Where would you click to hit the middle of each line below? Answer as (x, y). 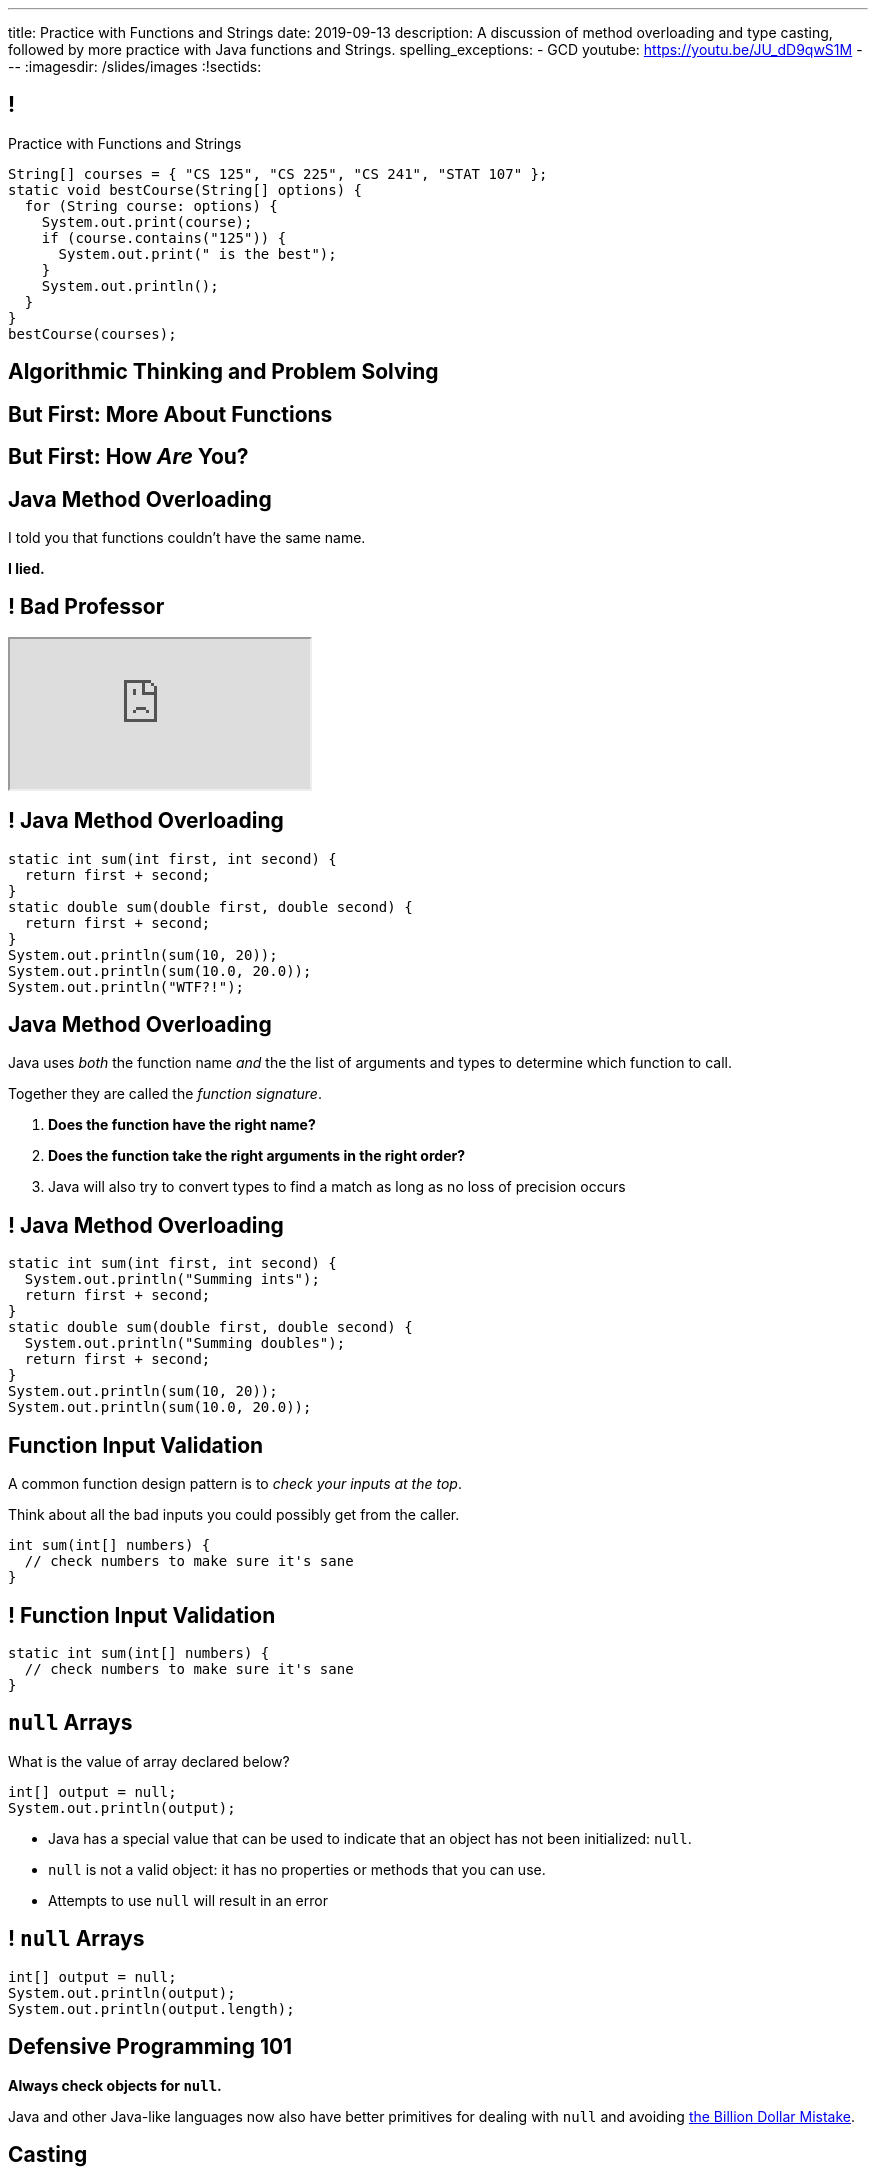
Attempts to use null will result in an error (188, 1900)
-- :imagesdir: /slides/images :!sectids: (135, 66)
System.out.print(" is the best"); (197, 253)
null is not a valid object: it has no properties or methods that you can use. (297, 1869)
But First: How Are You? (128, 457)
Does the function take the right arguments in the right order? (257, 1156)
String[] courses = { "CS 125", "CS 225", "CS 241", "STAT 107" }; (278, 173)
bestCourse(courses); (92, 333)
